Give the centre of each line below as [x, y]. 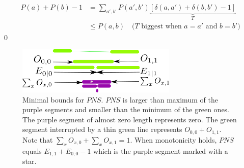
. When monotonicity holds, [173, 139]
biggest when [161, 27]
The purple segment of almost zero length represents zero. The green [130, 119]
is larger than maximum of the [170, 99]
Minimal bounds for [53, 99]
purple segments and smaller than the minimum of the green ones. [126, 109]
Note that [38, 139]
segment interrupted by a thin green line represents [102, 129]
